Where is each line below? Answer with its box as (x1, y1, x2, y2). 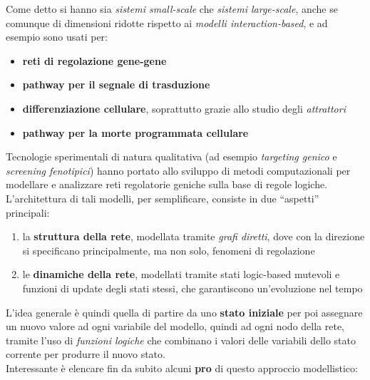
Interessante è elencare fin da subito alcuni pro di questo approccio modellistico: (6, 360, 358, 375)
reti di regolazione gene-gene (22, 53, 167, 68)
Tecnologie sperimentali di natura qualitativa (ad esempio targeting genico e (6, 149, 337, 164)
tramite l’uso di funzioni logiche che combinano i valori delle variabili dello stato (6, 332, 356, 347)
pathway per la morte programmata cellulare (22, 125, 249, 140)
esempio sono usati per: (6, 29, 108, 44)
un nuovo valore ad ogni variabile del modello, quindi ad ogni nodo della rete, (6, 319, 345, 334)
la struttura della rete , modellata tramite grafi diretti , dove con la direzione (22, 229, 365, 244)
